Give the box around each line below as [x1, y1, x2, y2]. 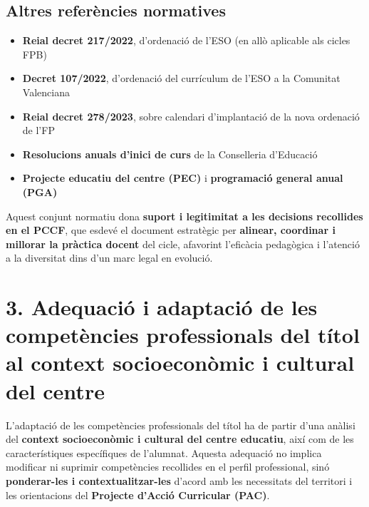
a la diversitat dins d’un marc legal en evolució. [6, 250, 213, 265]
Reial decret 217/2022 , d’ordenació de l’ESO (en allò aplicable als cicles [22, 33, 350, 48]
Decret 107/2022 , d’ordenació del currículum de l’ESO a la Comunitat [22, 71, 341, 86]
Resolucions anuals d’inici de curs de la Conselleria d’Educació [22, 146, 318, 161]
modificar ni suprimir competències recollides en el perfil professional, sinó [6, 459, 330, 474]
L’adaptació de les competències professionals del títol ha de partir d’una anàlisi [6, 417, 355, 432]
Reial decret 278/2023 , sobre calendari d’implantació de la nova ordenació [22, 108, 360, 123]
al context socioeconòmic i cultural [6, 348, 355, 377]
